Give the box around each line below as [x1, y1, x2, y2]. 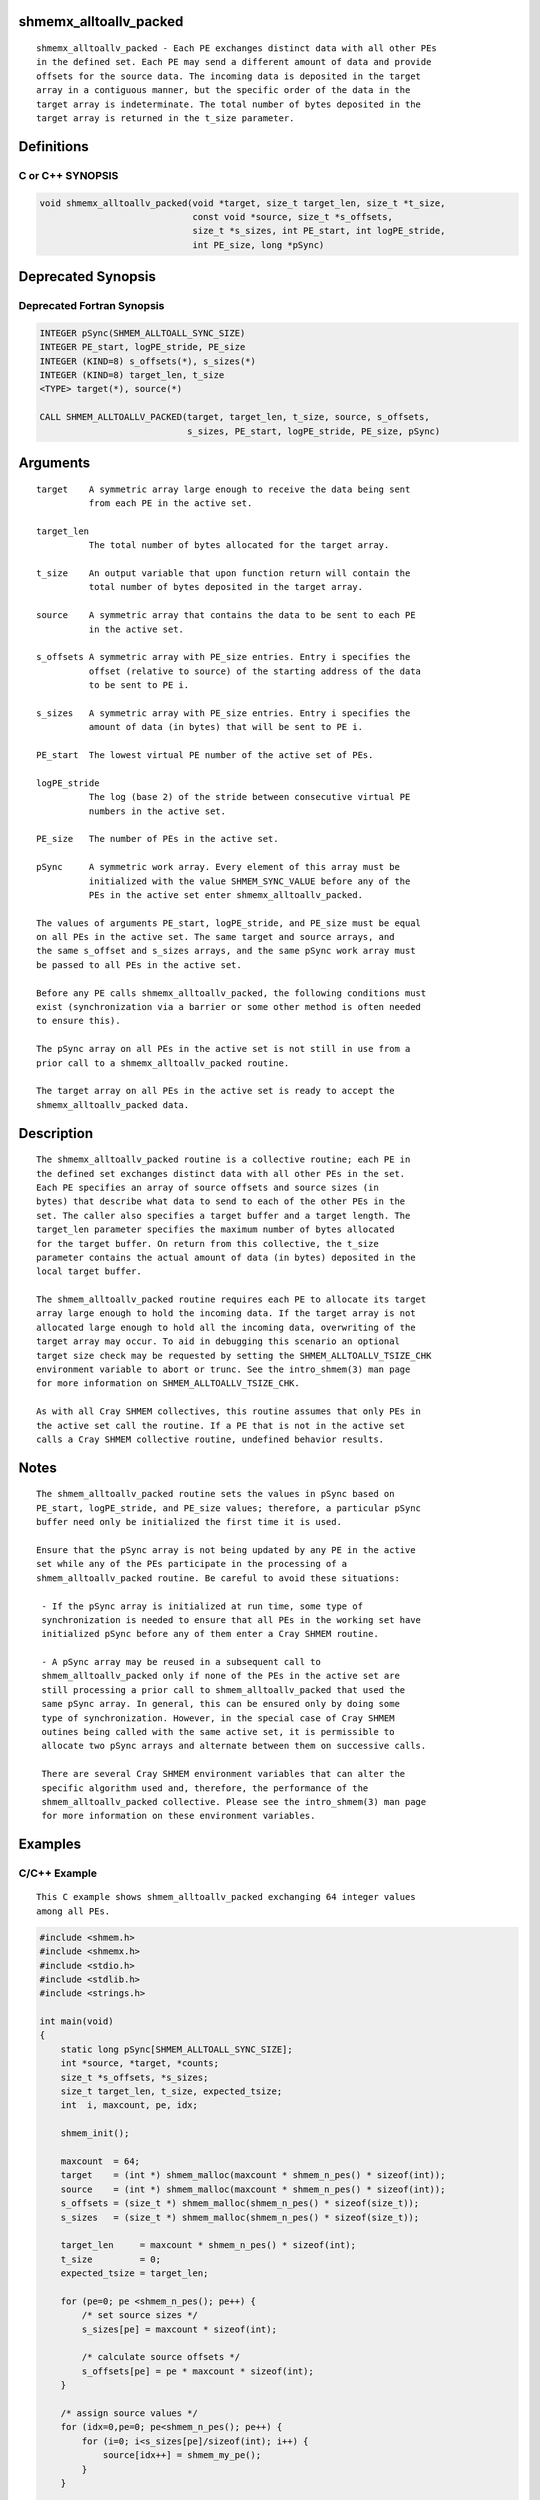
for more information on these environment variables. [41, 1810, 316, 1822]
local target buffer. [36, 1266, 142, 1277]
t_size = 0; [60, 2253, 162, 2265]
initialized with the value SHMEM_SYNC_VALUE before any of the [88, 875, 411, 887]
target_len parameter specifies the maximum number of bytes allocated [36, 1224, 395, 1235]
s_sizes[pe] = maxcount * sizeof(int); [81, 2323, 277, 2335]
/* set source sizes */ [81, 2310, 199, 2321]
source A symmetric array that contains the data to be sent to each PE [36, 610, 416, 621]
